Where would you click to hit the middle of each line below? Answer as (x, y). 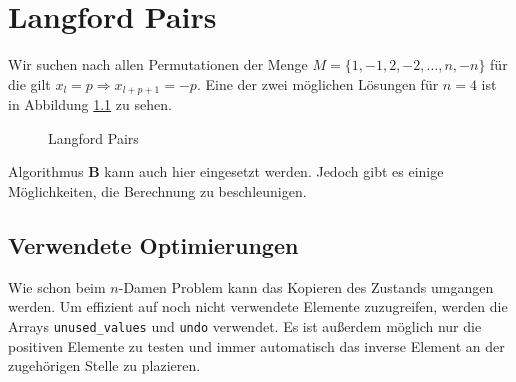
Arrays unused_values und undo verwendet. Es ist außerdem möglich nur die (245, 325)
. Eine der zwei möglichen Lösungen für (317, 83)
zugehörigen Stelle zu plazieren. (104, 365)
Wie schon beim (57, 286)
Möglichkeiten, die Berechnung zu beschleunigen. (157, 190)
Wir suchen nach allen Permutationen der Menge (158, 64)
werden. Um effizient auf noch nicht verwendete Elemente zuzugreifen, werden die (258, 306)
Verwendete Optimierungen (153, 244)
